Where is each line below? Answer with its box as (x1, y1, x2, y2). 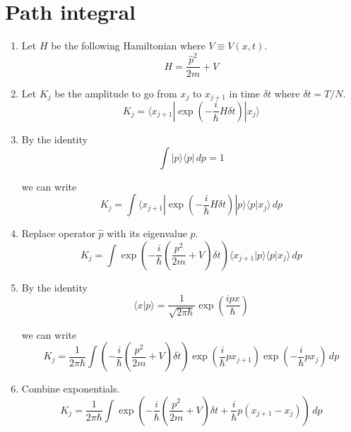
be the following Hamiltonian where (51, 38, 206, 53)
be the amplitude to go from (54, 85, 177, 100)
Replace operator (21, 226, 95, 241)
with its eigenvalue (107, 226, 187, 241)
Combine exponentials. (21, 381, 120, 396)
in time (229, 85, 261, 100)
